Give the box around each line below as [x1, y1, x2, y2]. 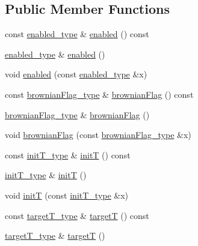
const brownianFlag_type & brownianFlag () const [5, 88, 194, 100]
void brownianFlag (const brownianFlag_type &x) [5, 128, 191, 141]
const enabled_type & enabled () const [5, 28, 149, 40]
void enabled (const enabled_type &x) [5, 68, 147, 80]
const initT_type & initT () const [5, 148, 131, 161]
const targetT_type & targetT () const [5, 209, 149, 221]
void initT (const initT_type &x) [5, 188, 129, 201]
